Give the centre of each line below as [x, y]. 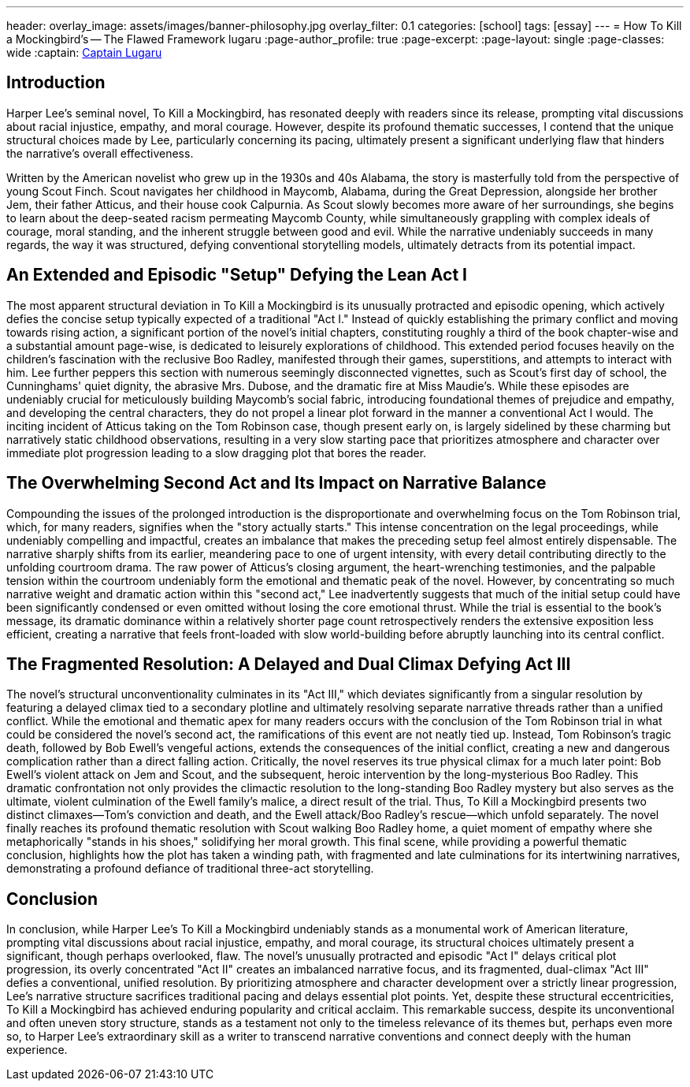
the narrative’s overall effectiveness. [100, 153]
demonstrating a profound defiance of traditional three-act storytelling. [190, 869]
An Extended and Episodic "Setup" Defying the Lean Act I [237, 275]
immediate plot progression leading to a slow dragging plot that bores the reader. [217, 452]
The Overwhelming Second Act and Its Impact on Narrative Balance [276, 483]
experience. [37, 1050]
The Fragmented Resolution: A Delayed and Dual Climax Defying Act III [289, 664]
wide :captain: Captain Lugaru [84, 52]
